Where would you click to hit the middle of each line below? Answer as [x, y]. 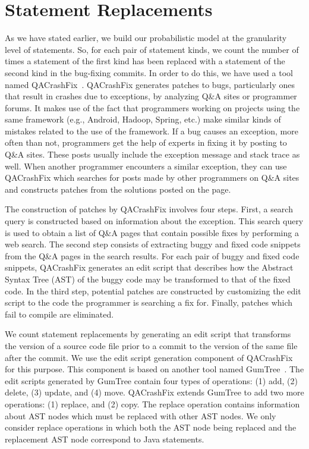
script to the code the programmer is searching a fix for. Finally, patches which [149, 302]
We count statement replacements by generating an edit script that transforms [148, 334]
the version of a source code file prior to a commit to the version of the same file [151, 345]
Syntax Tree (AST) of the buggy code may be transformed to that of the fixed [148, 279]
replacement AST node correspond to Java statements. [105, 439]
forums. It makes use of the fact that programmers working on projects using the [152, 107]
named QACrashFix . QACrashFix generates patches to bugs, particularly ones [150, 84]
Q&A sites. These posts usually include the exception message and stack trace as [152, 154]
